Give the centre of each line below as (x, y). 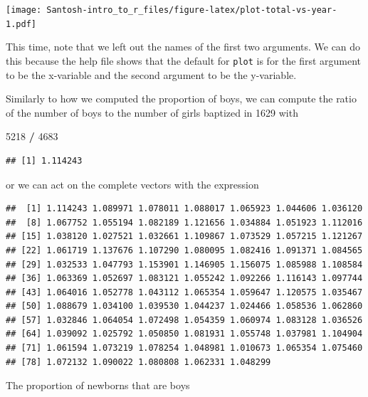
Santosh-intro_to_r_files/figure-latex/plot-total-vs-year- (192, 10)
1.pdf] (21, 24)
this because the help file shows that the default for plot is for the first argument (184, 60)
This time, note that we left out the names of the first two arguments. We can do (183, 47)
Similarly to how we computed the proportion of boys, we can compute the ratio (181, 99)
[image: (24, 10)
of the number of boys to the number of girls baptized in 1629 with (152, 112)
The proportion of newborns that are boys (98, 385)
